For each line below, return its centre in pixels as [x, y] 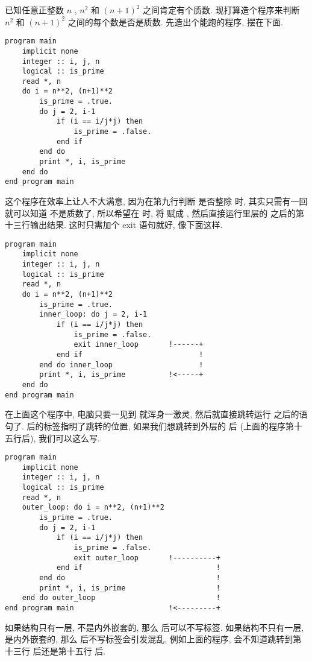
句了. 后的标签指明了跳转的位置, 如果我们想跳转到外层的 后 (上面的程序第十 [154, 425]
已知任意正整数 [34, 10]
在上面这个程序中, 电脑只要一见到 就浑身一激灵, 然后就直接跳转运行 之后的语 [156, 414]
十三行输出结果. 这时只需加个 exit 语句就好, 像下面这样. [114, 225]
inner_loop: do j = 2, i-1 [93, 315]
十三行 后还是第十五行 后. [55, 650]
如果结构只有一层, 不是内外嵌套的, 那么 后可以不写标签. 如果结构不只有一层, [154, 627]
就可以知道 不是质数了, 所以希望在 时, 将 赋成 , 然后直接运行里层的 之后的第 [154, 213]
